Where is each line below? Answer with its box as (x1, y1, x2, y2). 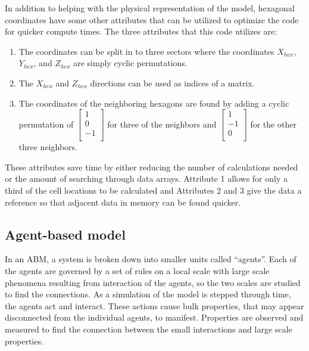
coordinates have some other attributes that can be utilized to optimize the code (5, 13, 299, 26)
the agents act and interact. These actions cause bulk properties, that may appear (5, 299, 304, 312)
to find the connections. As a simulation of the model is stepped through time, (5, 288, 291, 300)
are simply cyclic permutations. (73, 57, 188, 69)
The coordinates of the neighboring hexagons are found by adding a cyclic (18, 97, 289, 109)
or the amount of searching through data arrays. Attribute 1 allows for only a (5, 172, 288, 185)
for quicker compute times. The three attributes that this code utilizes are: (5, 25, 277, 38)
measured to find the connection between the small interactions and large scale (5, 323, 292, 336)
